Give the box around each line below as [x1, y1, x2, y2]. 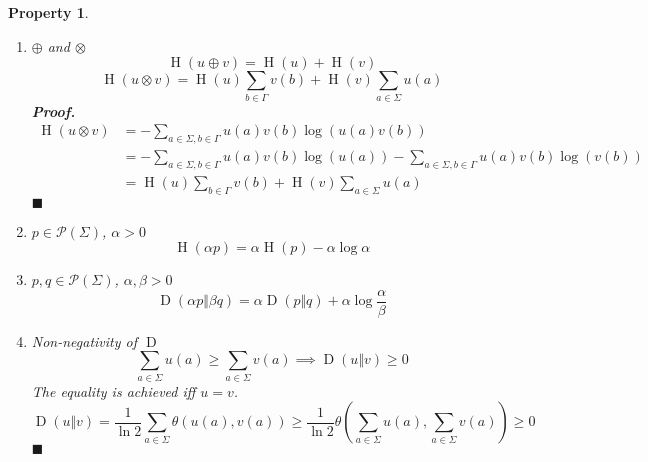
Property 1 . [8, 2, 89, 22]
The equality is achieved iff [31, 380, 196, 401]
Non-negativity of [31, 330, 138, 351]
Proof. [31, 100, 76, 121]
